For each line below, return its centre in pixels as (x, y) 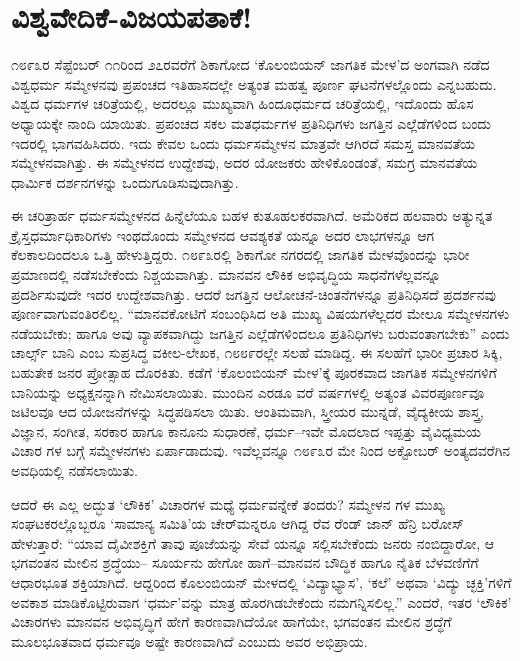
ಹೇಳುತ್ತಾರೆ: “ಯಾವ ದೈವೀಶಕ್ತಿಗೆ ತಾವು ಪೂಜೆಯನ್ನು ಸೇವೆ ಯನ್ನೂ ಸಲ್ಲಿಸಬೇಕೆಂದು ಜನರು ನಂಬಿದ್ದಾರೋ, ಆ (253, 542)
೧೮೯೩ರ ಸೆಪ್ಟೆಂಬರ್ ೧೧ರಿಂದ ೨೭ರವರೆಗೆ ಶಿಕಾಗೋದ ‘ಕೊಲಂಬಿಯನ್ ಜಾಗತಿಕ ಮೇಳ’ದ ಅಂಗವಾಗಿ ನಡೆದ (250, 64)
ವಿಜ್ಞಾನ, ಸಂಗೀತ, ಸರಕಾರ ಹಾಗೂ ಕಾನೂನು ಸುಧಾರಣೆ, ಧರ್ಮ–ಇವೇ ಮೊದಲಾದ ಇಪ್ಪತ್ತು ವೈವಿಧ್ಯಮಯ (246, 430)
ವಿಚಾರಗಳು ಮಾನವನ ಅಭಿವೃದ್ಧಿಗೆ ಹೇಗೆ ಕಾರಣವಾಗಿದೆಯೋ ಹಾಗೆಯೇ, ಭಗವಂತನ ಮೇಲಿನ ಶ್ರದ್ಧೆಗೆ (231, 621)
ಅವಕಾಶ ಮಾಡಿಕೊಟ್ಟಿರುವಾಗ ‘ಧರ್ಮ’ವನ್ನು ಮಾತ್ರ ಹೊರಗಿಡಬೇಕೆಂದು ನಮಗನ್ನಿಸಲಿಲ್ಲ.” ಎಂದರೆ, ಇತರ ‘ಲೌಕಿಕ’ (261, 601)
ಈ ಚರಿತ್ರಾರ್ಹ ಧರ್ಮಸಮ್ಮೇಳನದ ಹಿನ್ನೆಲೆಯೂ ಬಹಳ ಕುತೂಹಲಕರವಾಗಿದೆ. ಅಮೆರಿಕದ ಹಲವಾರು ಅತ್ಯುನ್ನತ (252, 215)
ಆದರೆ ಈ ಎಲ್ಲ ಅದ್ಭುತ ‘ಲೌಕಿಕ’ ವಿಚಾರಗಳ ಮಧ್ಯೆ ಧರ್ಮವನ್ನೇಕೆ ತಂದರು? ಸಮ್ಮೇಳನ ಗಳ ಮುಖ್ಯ (228, 503)
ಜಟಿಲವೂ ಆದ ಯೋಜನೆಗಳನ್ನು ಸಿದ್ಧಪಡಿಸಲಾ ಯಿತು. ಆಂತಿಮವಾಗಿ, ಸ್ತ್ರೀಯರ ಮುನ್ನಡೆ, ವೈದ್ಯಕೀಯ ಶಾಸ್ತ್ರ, (247, 411)
